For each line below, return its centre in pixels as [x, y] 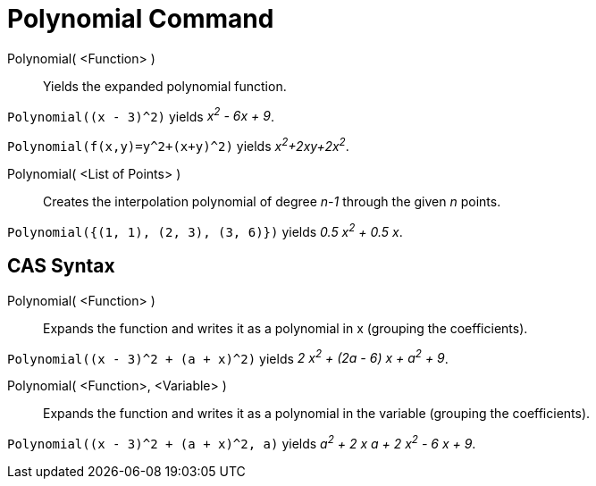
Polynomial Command [141, 19]
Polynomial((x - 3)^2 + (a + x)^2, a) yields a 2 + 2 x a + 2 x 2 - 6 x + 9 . [242, 442]
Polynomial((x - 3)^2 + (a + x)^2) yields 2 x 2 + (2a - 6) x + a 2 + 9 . [228, 357]
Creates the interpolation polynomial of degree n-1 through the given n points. [272, 202]
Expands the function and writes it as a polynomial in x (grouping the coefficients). [285, 328]
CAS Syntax [61, 266]
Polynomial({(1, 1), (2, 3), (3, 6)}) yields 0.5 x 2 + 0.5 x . [205, 230]
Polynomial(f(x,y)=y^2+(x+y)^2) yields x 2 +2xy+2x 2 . [178, 145]
